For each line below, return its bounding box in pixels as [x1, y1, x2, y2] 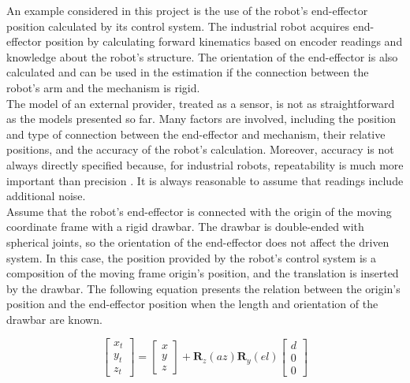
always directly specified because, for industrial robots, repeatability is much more [6, 156, 404, 173]
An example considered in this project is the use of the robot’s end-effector [6, 2, 368, 18]
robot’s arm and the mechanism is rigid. [6, 79, 200, 95]
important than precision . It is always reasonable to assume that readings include [6, 172, 404, 188]
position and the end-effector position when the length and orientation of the [6, 296, 378, 312]
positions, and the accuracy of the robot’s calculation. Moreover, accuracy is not [6, 141, 394, 158]
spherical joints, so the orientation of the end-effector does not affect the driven [6, 233, 389, 250]
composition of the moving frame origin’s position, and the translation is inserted [6, 265, 399, 281]
